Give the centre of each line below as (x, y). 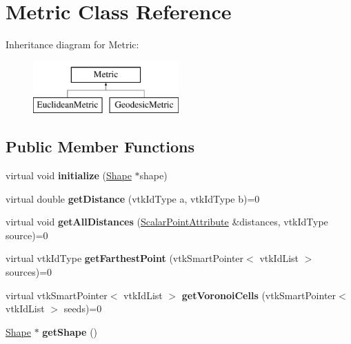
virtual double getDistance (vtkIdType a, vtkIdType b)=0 (133, 198)
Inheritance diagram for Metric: (72, 44)
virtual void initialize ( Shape (69, 175)
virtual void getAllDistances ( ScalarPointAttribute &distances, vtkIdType (167, 222)
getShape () (70, 331)
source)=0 (27, 235)
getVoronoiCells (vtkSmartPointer (259, 295)
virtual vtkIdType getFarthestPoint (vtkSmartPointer (125, 258)
